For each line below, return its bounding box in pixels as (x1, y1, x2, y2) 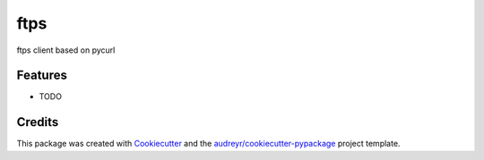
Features (16, 68, 67, 83)
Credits (16, 114, 59, 130)
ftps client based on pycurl (16, 45, 116, 55)
